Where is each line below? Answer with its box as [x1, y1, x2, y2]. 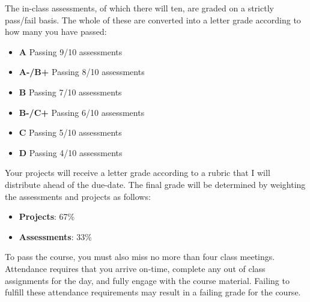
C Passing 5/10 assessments [19, 126, 122, 139]
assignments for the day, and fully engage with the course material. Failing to [5, 274, 290, 286]
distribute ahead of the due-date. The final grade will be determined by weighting [5, 178, 306, 190]
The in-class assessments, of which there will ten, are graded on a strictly [5, 2, 274, 14]
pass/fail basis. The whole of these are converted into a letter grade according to [5, 13, 301, 26]
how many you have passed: [5, 25, 107, 38]
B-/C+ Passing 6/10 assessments [19, 106, 145, 118]
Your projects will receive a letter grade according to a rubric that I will [5, 166, 270, 179]
